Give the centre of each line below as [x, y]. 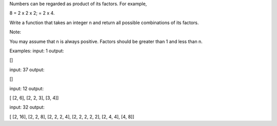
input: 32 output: [27, 107]
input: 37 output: [27, 70]
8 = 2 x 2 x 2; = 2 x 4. [32, 13]
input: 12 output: [26, 88]
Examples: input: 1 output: [37, 51]
